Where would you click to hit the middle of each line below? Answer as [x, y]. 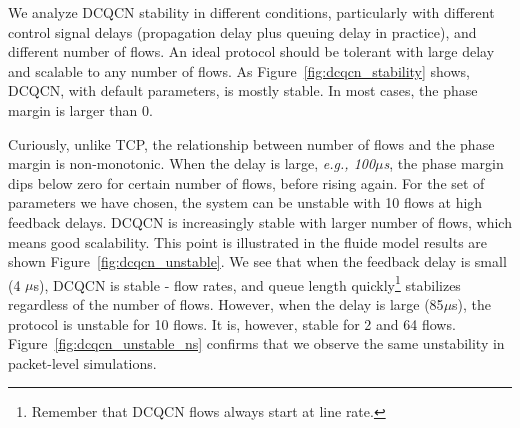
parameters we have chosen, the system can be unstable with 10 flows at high [245, 202]
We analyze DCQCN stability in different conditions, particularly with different [251, 12]
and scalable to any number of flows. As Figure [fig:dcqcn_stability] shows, [239, 70]
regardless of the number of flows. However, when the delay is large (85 [226, 303]
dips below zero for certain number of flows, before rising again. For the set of [246, 182]
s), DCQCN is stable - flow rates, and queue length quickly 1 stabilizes [247, 283]
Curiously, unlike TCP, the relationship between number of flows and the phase [251, 143]
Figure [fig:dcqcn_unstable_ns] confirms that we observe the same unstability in [256, 343]
